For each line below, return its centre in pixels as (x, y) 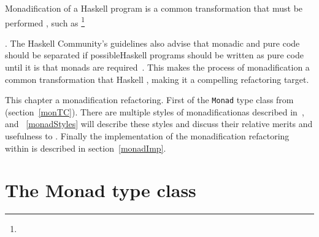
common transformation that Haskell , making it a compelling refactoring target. (157, 79)
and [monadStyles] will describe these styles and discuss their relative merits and (159, 124)
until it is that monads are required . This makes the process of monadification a (157, 67)
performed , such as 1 (45, 21)
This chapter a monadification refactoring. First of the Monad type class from (149, 100)
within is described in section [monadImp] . (86, 148)
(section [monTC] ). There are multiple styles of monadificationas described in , (155, 111)
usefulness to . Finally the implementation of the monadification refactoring (147, 136)
